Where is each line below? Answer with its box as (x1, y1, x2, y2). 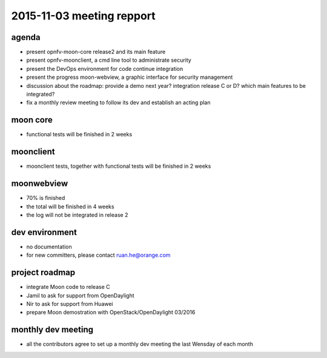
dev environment (11, 227, 77, 237)
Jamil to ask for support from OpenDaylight (26, 291, 134, 299)
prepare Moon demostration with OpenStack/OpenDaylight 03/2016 (26, 309, 196, 316)
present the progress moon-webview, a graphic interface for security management (26, 73, 233, 81)
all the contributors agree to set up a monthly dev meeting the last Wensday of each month (26, 340, 254, 348)
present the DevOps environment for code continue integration (26, 65, 183, 72)
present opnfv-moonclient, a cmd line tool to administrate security (26, 56, 192, 64)
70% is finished (26, 194, 65, 202)
